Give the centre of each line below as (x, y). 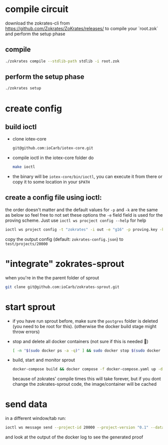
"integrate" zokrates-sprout (65, 264)
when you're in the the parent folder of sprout (52, 277)
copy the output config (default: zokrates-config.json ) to (64, 239)
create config (34, 108)
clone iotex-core (29, 139)
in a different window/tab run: (36, 418)
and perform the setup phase (35, 34)
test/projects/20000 (27, 244)
